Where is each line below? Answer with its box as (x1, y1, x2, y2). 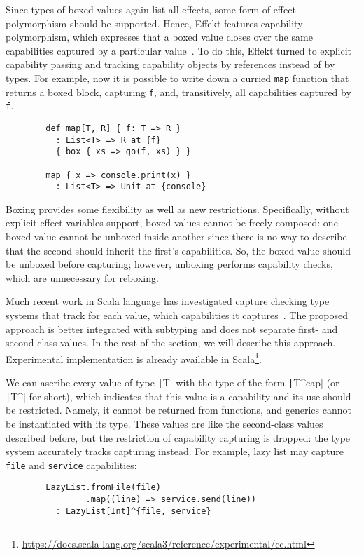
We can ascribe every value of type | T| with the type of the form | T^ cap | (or (6, 375, 339, 390)
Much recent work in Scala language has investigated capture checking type (6, 294, 330, 308)
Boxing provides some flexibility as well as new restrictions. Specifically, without (6, 201, 349, 216)
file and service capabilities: (6, 457, 137, 472)
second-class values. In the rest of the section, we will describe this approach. (6, 335, 336, 350)
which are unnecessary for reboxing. (6, 270, 159, 285)
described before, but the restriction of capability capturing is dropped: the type (6, 430, 351, 445)
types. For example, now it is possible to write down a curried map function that (6, 70, 349, 85)
